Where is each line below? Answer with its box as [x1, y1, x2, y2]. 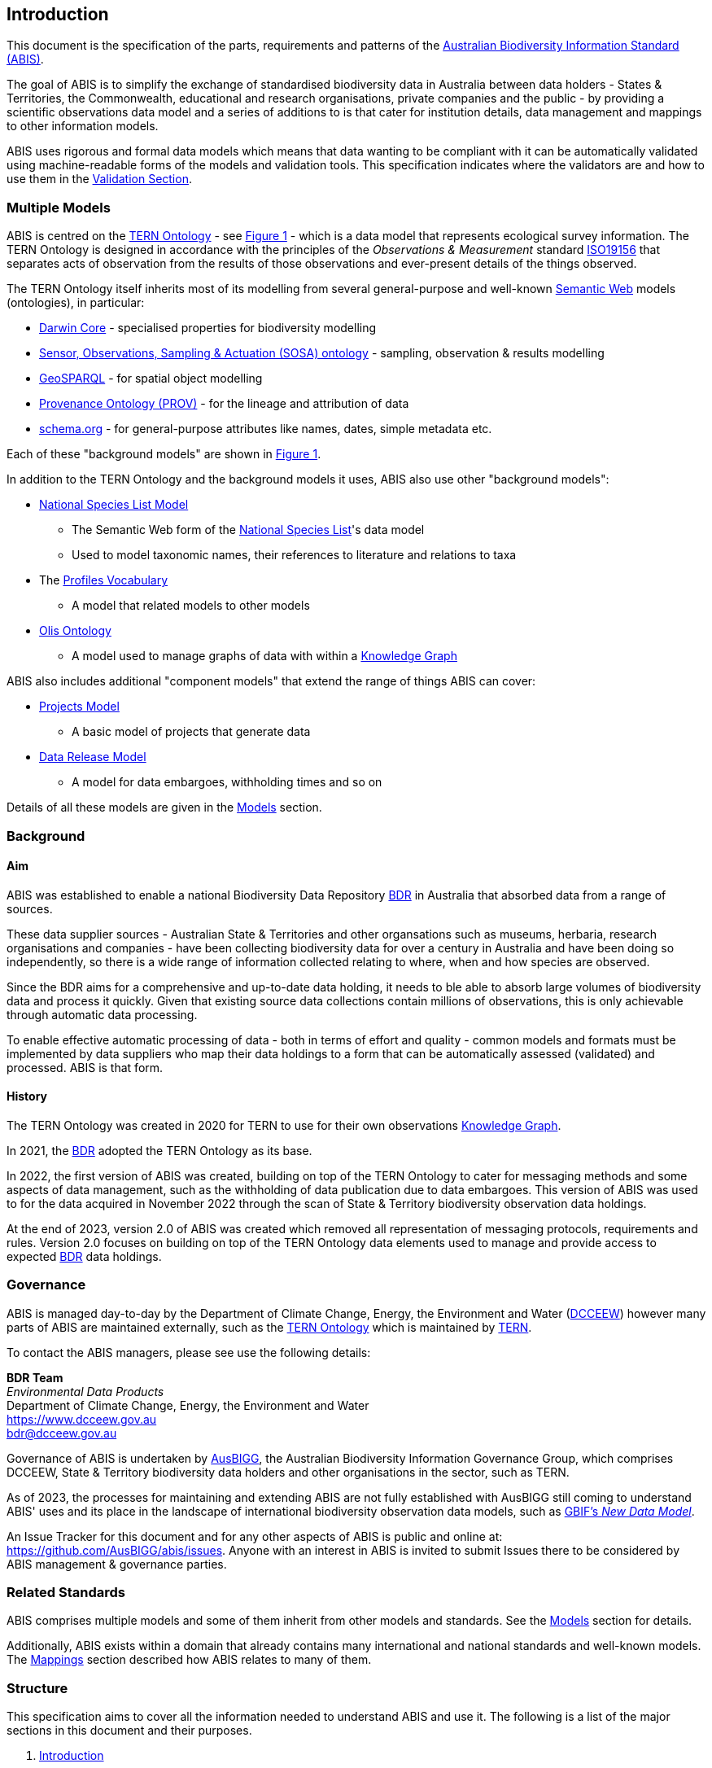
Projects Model [39, 699, 120, 714]
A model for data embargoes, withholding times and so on [72, 775, 382, 790]
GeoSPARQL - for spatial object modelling [39, 371, 263, 386]
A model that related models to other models [72, 598, 310, 613]
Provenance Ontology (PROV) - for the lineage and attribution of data [39, 396, 409, 411]
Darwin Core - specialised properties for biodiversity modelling [39, 321, 377, 335]
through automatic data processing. [7, 1007, 198, 1022]
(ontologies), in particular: [7, 295, 145, 310]
